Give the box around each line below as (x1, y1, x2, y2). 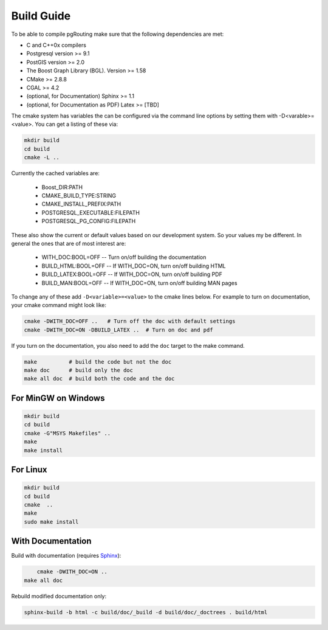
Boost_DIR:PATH (41, 183, 83, 191)
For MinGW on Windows (11, 393, 105, 403)
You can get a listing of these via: (34, 120, 118, 128)
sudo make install (24, 518, 79, 525)
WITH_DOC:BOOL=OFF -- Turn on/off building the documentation (41, 254, 207, 261)
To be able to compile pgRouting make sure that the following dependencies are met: (11, 30, 224, 38)
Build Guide (11, 9, 71, 22)
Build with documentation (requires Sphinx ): (11, 552, 121, 559)
